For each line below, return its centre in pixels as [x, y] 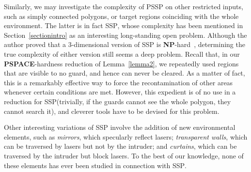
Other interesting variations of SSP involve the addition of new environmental [120, 127]
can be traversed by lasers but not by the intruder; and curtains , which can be [120, 146]
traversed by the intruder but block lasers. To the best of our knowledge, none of [124, 155]
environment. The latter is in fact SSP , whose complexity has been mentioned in [124, 25]
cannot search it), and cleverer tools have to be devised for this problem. [112, 111]
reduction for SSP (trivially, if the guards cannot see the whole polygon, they [118, 101]
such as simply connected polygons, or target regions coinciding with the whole [121, 16]
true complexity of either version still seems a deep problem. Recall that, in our [122, 54]
